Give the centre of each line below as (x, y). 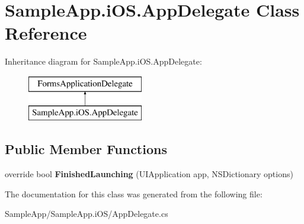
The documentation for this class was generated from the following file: (134, 193)
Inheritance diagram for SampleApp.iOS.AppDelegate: (103, 61)
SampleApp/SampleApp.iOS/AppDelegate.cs (87, 214)
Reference (46, 33)
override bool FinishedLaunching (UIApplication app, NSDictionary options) (149, 174)
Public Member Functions (86, 149)
